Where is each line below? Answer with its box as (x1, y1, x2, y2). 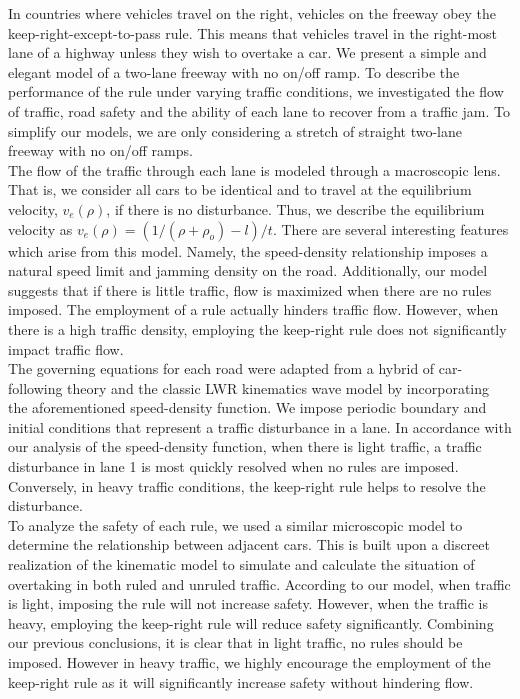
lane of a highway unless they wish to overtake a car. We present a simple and (8, 42, 487, 63)
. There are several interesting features (272, 218, 509, 239)
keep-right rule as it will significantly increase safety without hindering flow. (8, 671, 474, 692)
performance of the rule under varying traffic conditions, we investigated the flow (8, 81, 504, 102)
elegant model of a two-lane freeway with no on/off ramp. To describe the (8, 61, 460, 82)
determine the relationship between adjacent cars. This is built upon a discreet (8, 534, 490, 555)
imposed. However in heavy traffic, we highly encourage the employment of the (8, 652, 491, 672)
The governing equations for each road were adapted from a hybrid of (8, 358, 435, 379)
